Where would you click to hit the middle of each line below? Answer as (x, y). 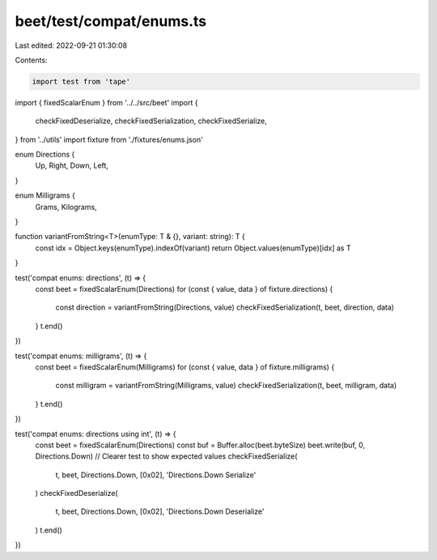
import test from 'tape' (81, 81)
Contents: (31, 60)
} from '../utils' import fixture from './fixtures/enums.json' (109, 139)
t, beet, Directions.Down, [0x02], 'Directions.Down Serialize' (156, 475)
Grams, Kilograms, (66, 207)
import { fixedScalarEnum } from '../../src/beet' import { (106, 102)
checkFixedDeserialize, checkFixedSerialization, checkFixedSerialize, (151, 121)
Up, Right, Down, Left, (72, 165)
